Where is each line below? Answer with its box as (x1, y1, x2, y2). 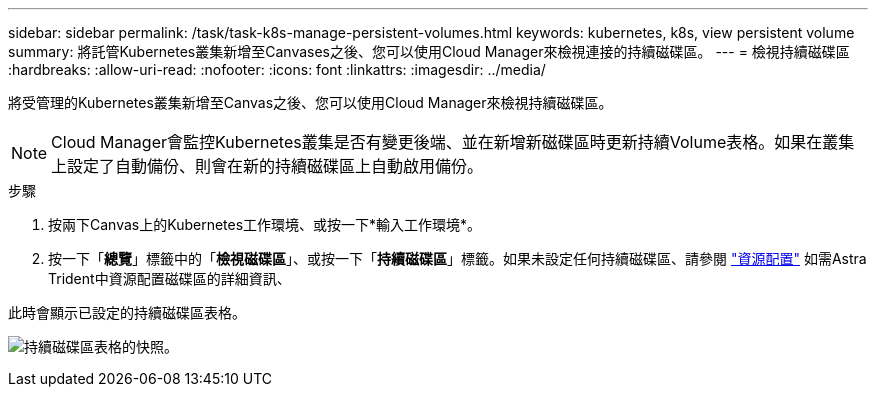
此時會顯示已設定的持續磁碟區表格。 (8, 304, 246, 321)
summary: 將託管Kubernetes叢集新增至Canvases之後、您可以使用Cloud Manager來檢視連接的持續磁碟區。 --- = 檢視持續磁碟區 (8, 43, 850, 60)
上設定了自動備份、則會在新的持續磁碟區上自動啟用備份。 (51, 156, 484, 176)
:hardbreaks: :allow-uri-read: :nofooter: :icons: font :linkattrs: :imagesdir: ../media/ (8, 61, 546, 78)
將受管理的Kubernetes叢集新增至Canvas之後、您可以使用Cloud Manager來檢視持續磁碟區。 (8, 94, 613, 111)
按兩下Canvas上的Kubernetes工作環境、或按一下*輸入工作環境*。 (48, 216, 482, 233)
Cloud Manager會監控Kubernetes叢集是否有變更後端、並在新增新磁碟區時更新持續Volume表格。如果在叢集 (51, 132, 855, 152)
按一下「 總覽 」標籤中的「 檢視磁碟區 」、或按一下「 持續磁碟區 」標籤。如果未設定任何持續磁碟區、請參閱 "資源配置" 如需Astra (48, 250, 867, 267)
